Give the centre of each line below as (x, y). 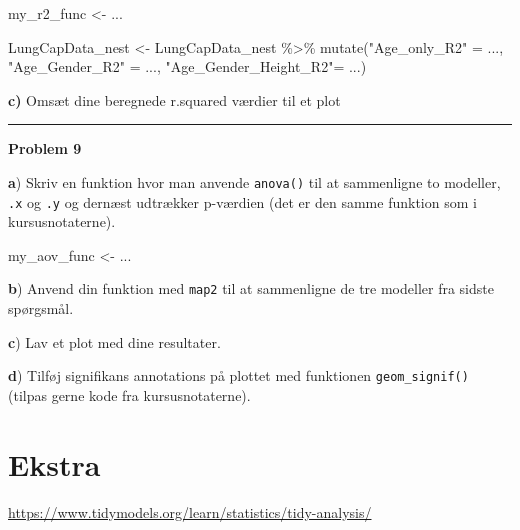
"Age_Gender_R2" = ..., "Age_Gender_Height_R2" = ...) (187, 66)
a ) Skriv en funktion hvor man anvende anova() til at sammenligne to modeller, (254, 181)
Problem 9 (45, 148)
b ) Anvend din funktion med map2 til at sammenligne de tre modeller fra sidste (251, 288)
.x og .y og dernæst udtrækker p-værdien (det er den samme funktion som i (242, 201)
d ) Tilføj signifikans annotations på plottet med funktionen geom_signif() (238, 375)
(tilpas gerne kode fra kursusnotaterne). (129, 394)
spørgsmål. (41, 308)
